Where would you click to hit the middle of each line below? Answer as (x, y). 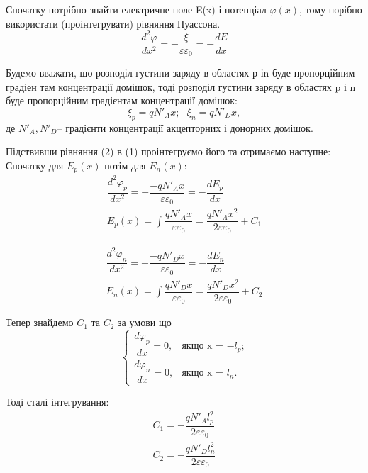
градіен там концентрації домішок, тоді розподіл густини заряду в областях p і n (181, 86)
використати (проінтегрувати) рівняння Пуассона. (113, 23)
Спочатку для (35, 165)
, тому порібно (331, 9)
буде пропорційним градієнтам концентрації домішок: (122, 100)
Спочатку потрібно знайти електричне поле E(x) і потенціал (136, 9)
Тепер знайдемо (40, 322)
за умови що (145, 322)
